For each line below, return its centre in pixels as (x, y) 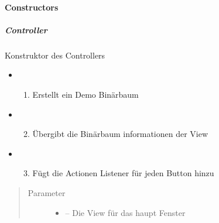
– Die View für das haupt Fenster (125, 212)
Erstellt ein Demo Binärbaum (85, 94)
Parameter (47, 192)
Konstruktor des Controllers (55, 55)
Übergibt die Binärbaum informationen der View (120, 134)
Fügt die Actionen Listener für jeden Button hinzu (123, 173)
